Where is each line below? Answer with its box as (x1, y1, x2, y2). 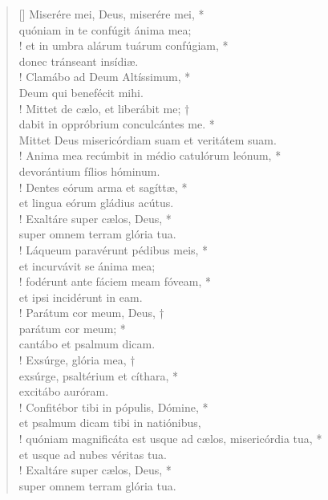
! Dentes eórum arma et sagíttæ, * (18, 178, 188, 195)
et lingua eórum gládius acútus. (18, 194, 174, 211)
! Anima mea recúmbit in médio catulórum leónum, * (18, 147, 281, 164)
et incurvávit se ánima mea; (18, 257, 156, 274)
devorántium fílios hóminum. (18, 162, 160, 179)
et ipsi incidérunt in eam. (18, 288, 143, 305)
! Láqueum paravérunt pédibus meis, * (18, 241, 209, 258)
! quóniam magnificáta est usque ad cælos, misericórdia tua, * (18, 430, 322, 447)
